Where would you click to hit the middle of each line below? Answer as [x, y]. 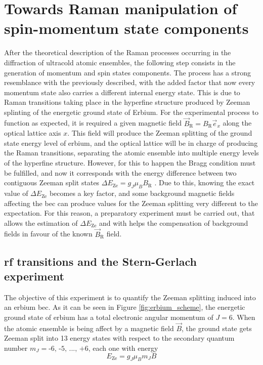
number [16, 348]
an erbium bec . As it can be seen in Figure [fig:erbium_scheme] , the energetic [125, 307]
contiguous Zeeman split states [52, 182]
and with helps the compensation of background [174, 222]
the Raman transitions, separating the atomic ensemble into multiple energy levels [131, 153]
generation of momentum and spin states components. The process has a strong [127, 72]
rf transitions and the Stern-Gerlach [101, 261]
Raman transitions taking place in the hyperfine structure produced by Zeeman [127, 102]
